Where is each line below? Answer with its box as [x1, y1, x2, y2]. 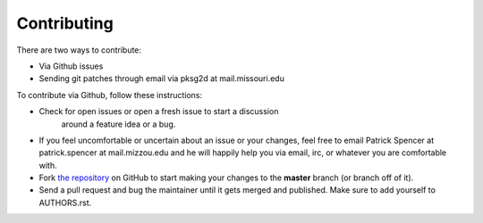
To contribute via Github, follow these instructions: [16, 89, 203, 100]
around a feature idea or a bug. [61, 119, 176, 129]
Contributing [16, 13, 114, 33]
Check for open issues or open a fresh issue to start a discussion [38, 106, 279, 117]
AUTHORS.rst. [38, 197, 92, 208]
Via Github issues [38, 61, 104, 71]
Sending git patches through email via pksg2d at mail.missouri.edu [38, 73, 285, 84]
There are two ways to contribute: [16, 45, 142, 55]
